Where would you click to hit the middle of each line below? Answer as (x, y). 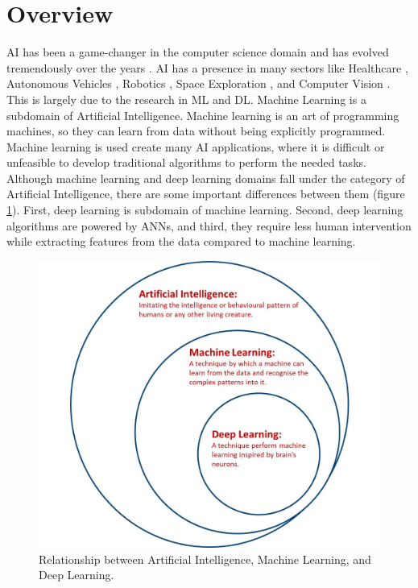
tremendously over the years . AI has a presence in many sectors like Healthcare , (207, 67)
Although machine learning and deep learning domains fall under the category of (206, 178)
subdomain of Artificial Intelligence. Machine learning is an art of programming (203, 115)
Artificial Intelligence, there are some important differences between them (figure (206, 194)
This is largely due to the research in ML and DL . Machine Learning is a (186, 99)
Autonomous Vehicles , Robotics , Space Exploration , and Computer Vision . (199, 83)
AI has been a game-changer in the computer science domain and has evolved (198, 52)
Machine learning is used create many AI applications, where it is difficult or (196, 146)
